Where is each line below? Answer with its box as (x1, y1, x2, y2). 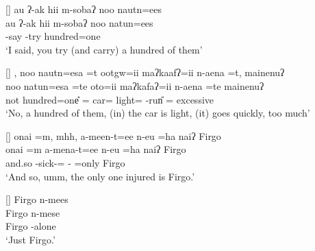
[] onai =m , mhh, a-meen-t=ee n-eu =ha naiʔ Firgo (5, 128, 221, 143)
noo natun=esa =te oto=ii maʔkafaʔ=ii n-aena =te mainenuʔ (5, 78, 264, 93)
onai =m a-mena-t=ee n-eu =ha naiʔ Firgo (5, 142, 186, 156)
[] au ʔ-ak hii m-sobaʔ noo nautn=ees (5, 2, 162, 16)
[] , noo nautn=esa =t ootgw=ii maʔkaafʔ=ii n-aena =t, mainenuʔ (5, 65, 285, 80)
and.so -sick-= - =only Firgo (5, 155, 125, 169)
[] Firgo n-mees (5, 192, 68, 206)
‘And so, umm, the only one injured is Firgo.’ (5, 169, 195, 183)
